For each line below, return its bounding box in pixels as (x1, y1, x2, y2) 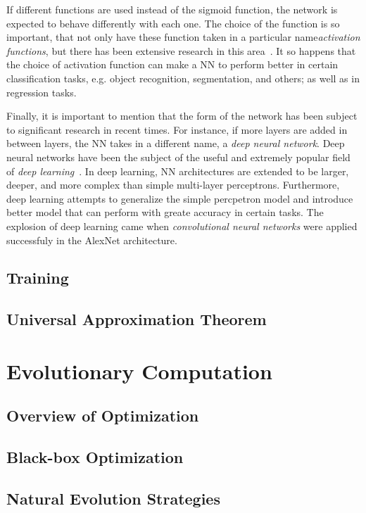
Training (6, 267, 69, 289)
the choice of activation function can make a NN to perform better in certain (6, 57, 339, 72)
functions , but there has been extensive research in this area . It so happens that (6, 43, 356, 58)
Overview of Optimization (6, 405, 199, 426)
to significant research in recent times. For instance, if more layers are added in (6, 122, 348, 137)
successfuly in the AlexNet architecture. (6, 232, 177, 247)
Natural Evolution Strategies (6, 487, 220, 509)
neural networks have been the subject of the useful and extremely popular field (6, 149, 351, 164)
